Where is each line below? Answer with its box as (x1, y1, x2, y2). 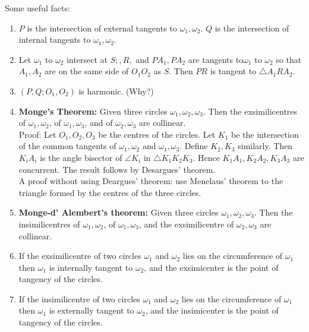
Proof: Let (18, 128, 56, 140)
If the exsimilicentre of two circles (18, 249, 141, 262)
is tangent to (210, 65, 257, 77)
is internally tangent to (49, 261, 133, 273)
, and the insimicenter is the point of (145, 304, 279, 317)
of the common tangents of (18, 140, 116, 152)
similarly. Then (238, 140, 293, 152)
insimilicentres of (18, 217, 80, 230)
